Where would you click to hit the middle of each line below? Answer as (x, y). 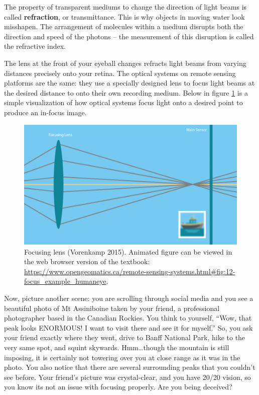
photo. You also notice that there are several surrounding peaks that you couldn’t (130, 367)
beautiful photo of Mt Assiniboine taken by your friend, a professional (112, 308)
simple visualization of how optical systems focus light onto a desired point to (123, 102)
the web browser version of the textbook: (87, 261)
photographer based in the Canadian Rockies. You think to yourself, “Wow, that (128, 318)
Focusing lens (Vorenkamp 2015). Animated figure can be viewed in (128, 251)
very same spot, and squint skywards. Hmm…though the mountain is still (117, 347)
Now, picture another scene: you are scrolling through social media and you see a (129, 298)
